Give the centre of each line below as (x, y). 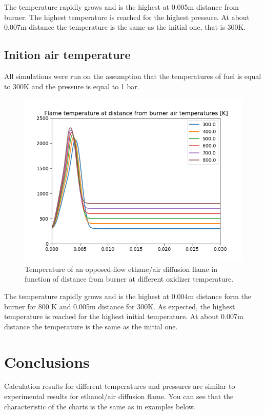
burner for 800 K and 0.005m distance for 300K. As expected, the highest (120, 306)
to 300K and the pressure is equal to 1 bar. (72, 86)
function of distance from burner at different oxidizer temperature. (129, 279)
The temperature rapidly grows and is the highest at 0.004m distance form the (128, 296)
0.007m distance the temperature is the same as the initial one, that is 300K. (125, 27)
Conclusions (47, 361)
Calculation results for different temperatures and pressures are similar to (120, 386)
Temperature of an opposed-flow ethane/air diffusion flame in (121, 269)
